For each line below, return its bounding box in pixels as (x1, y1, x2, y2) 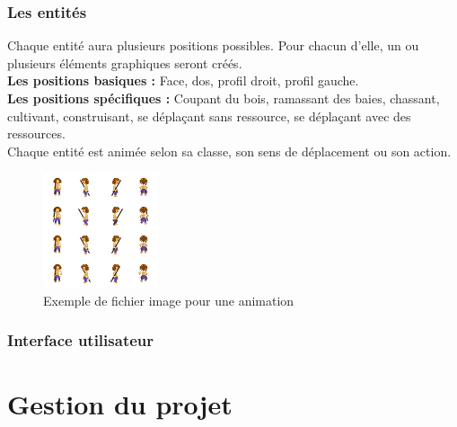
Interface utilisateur (7, 329, 154, 351)
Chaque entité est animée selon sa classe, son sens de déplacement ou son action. (7, 141, 452, 160)
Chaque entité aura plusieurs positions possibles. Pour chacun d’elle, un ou (7, 36, 419, 55)
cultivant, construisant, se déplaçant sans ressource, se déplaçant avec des (7, 106, 411, 125)
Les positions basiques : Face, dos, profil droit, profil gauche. (7, 71, 359, 90)
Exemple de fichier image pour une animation (43, 290, 294, 309)
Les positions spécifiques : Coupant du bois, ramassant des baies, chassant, (7, 89, 440, 107)
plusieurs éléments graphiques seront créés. (7, 53, 242, 72)
